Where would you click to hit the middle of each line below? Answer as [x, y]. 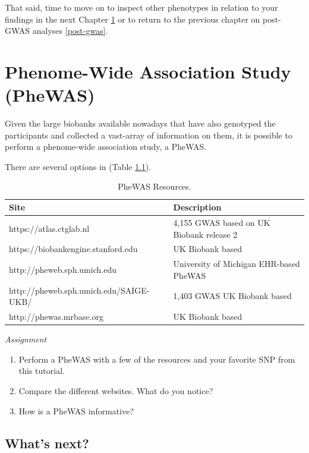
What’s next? [47, 443]
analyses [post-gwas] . [70, 31]
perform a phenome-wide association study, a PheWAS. [106, 147]
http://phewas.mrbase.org [56, 317]
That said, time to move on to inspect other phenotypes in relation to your [141, 7]
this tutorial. [42, 371]
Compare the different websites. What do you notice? [116, 390]
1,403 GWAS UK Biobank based [232, 296]
